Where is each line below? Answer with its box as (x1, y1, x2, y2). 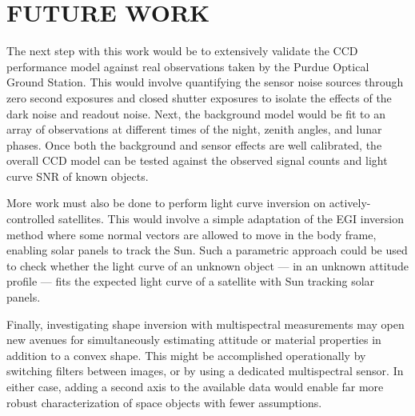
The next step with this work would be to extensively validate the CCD (6, 42, 358, 59)
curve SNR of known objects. (6, 167, 149, 184)
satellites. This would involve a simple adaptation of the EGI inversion (58, 210, 404, 227)
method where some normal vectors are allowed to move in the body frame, (6, 226, 377, 242)
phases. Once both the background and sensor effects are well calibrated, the (6, 136, 382, 153)
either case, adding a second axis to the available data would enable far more (6, 378, 384, 394)
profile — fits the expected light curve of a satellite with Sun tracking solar (6, 273, 375, 290)
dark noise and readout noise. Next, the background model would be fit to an (6, 105, 385, 122)
